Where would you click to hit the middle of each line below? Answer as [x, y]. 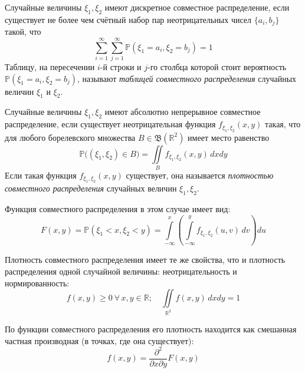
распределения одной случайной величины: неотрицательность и [121, 271]
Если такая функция [41, 175]
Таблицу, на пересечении [50, 66]
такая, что [283, 124]
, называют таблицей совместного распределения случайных [187, 78]
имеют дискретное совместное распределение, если [197, 7]
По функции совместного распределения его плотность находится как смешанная [151, 329]
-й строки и [121, 66]
